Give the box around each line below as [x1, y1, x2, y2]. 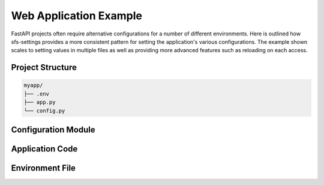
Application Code [11, 144, 78, 154]
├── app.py [23, 99, 56, 106]
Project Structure [11, 62, 77, 73]
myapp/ [23, 82, 43, 89]
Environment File [11, 163, 76, 173]
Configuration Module [11, 124, 95, 135]
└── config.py [23, 107, 65, 114]
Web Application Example [11, 9, 143, 22]
